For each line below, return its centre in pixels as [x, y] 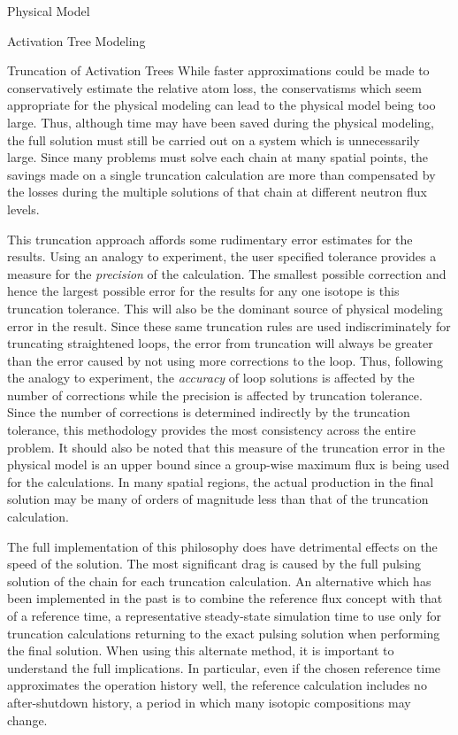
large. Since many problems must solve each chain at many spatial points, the [218, 157]
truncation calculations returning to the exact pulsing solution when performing [224, 633]
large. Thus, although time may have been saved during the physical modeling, [221, 122]
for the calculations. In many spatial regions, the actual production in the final [221, 481]
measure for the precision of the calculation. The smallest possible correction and [227, 273]
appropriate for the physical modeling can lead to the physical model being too [221, 105]
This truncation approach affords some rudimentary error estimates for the [210, 239]
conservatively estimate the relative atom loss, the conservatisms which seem [214, 87]
